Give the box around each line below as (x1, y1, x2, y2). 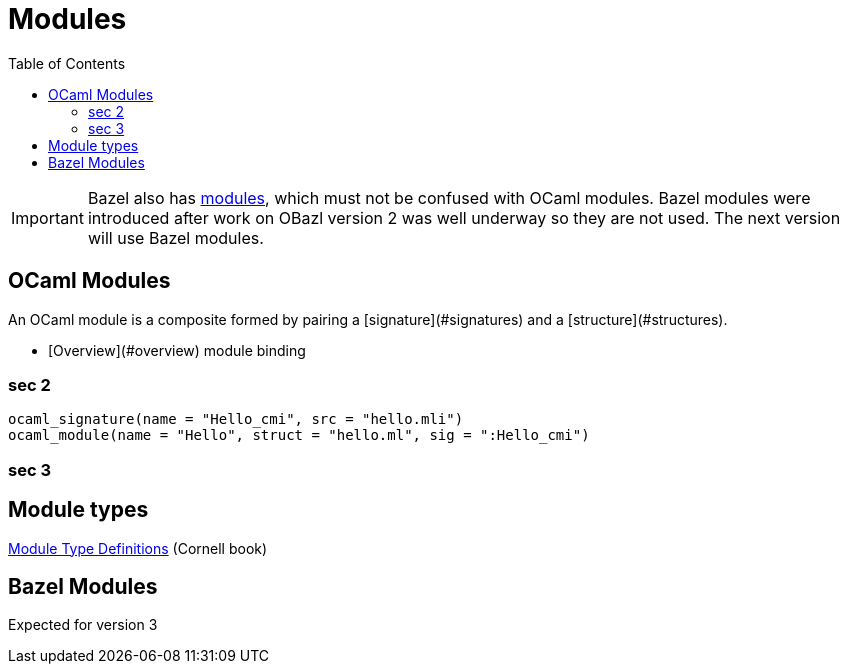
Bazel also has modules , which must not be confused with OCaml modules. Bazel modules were (87, 187, 811, 208)
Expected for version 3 (8, 616, 158, 634)
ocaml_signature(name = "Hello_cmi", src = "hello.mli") (8, 411, 464, 428)
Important (11, 207, 84, 228)
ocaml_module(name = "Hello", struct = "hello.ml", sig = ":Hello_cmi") (8, 427, 590, 444)
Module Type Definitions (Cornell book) (8, 539, 268, 557)
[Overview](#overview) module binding (48, 341, 306, 359)
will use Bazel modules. (87, 227, 264, 248)
